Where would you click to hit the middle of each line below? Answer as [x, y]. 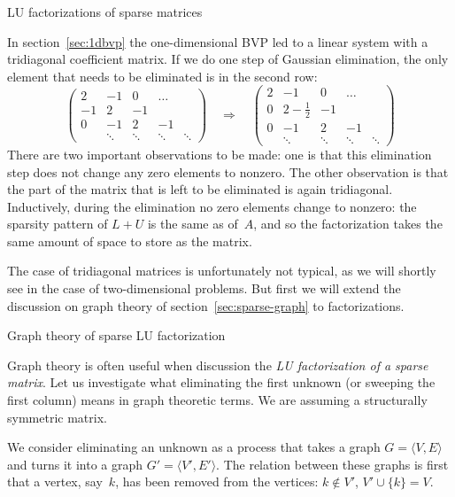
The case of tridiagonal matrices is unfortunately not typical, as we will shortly [222, 271]
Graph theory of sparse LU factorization [116, 335]
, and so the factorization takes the [348, 224]
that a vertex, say [55, 481]
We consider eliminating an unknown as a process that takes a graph [194, 447]
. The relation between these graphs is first [332, 464]
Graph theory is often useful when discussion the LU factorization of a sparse [218, 365]
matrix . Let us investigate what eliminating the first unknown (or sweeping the [221, 382]
